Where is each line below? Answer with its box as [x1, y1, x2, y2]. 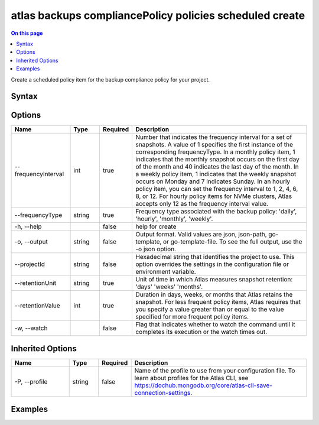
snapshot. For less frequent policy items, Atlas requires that [135, 298, 301, 306]
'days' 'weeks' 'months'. [135, 283, 203, 291]
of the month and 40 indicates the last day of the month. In [135, 163, 300, 171]
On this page [11, 30, 43, 37]
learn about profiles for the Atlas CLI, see [134, 374, 249, 382]
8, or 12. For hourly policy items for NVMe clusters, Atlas [135, 192, 292, 200]
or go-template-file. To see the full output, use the [162, 238, 302, 246]
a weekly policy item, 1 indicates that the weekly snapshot [135, 170, 297, 179]
